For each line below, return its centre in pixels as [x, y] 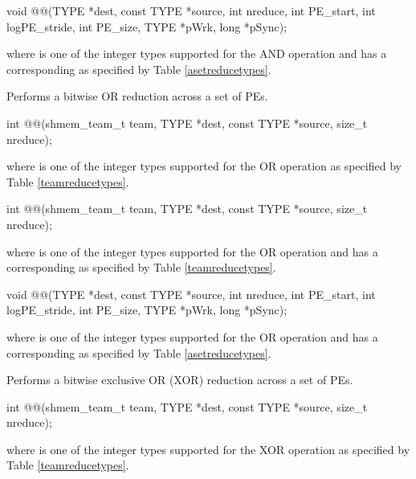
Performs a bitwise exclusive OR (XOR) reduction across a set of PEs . [180, 380]
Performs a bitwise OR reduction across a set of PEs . [137, 96]
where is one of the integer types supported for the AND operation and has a [197, 53]
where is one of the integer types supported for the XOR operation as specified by [208, 449]
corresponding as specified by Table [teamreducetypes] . [141, 267]
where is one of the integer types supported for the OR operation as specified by [204, 166]
